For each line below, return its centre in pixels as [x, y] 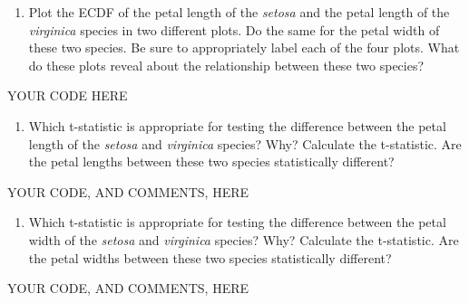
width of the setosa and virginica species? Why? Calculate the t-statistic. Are [244, 239]
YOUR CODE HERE [68, 95]
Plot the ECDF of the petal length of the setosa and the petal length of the [239, 12]
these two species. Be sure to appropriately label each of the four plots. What [244, 47]
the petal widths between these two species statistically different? [210, 257]
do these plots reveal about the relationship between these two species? [226, 65]
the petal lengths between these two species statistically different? [211, 161]
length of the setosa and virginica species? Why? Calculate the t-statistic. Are [245, 143]
